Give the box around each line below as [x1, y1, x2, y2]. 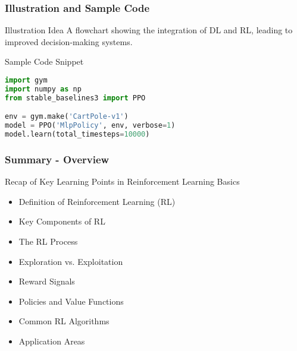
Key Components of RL [18, 215, 105, 227]
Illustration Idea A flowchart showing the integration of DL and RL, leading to [5, 24, 293, 36]
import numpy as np [5, 84, 82, 93]
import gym [5, 76, 48, 84]
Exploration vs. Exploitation [18, 255, 123, 267]
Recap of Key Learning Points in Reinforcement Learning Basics [5, 175, 240, 188]
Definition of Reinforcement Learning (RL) [18, 195, 176, 207]
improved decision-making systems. [5, 35, 133, 48]
